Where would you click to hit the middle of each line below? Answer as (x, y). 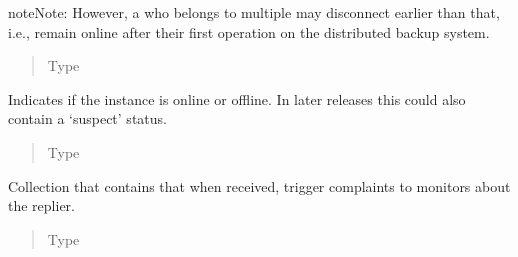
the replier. (41, 205)
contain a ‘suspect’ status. (87, 118)
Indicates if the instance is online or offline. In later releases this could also (237, 98)
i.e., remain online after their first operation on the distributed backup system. (249, 31)
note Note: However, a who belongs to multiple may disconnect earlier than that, (254, 12)
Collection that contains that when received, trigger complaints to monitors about (259, 185)
